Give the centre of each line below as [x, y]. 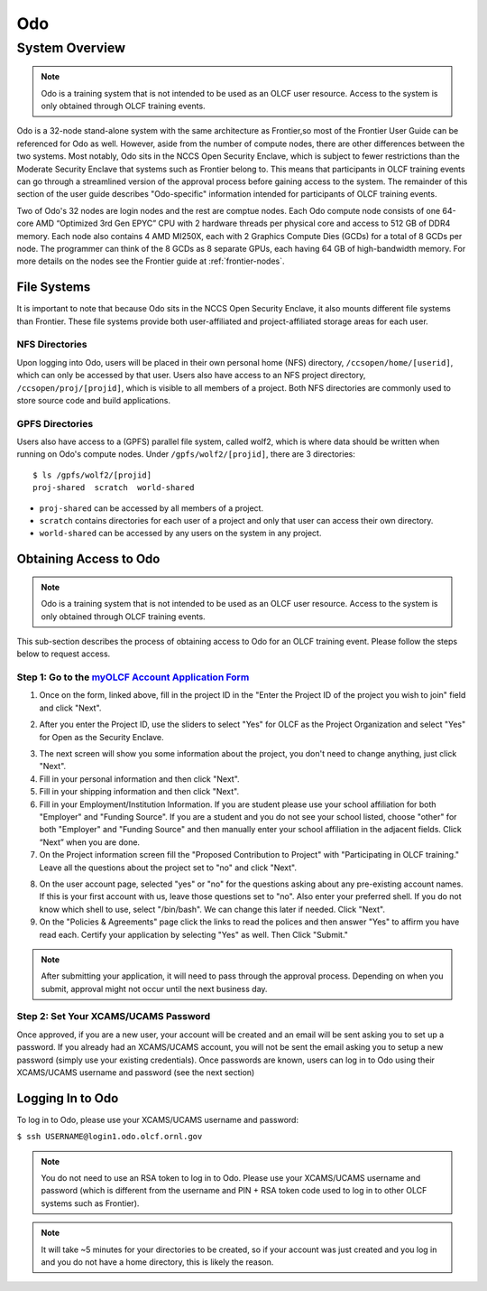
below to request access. [64, 654]
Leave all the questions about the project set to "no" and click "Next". [168, 868]
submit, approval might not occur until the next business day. [154, 989]
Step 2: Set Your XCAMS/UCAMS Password [114, 1017]
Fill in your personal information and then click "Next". [139, 779]
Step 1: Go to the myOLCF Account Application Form [133, 677]
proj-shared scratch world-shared [114, 488]
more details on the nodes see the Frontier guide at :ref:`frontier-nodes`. [151, 261]
